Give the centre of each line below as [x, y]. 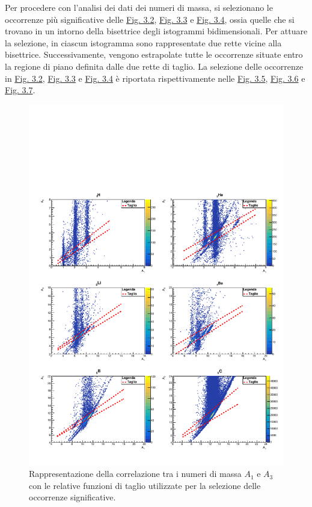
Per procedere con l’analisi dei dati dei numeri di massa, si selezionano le [139, 7]
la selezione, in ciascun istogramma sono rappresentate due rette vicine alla [143, 42]
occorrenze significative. [72, 497]
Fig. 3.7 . [20, 90]
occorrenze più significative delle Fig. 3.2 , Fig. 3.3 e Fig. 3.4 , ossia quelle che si [150, 19]
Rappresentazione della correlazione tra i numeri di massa [135, 474]
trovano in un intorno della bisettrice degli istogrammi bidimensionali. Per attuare [156, 31]
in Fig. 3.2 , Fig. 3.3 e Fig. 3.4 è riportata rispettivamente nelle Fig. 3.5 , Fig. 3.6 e [155, 78]
